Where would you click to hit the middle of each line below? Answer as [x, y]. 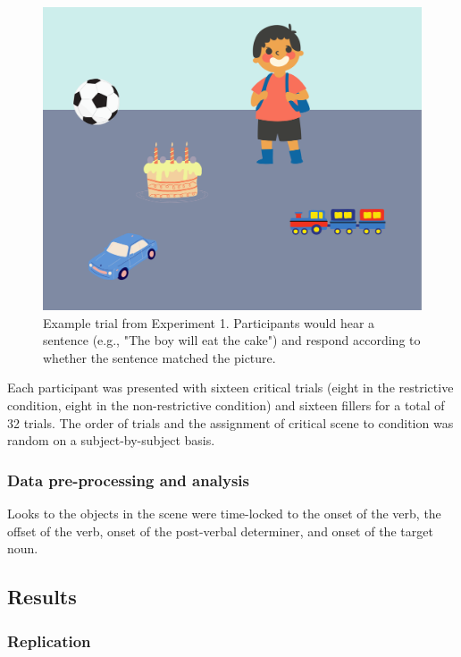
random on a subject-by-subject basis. [111, 440]
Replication [49, 640]
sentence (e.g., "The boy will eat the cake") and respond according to [232, 340]
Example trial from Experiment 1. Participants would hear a [209, 322]
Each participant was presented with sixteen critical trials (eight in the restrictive [230, 387]
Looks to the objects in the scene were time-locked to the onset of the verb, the [224, 514]
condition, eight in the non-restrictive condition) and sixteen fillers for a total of [226, 405]
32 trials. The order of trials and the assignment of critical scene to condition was [230, 422]
